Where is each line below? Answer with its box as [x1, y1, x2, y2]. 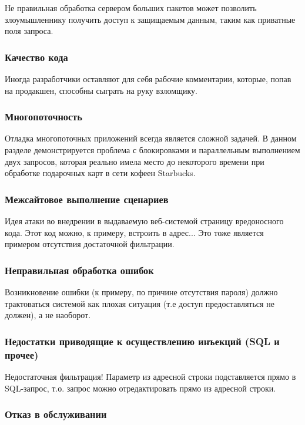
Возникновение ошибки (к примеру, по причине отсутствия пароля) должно [5, 286, 278, 298]
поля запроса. [5, 25, 53, 37]
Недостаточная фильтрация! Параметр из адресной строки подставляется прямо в [5, 370, 296, 382]
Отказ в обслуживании [5, 407, 107, 421]
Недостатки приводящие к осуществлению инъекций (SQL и [5, 333, 280, 348]
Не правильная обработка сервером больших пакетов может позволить [5, 2, 257, 14]
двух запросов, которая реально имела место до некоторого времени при [5, 155, 264, 167]
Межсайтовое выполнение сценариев [5, 191, 169, 206]
